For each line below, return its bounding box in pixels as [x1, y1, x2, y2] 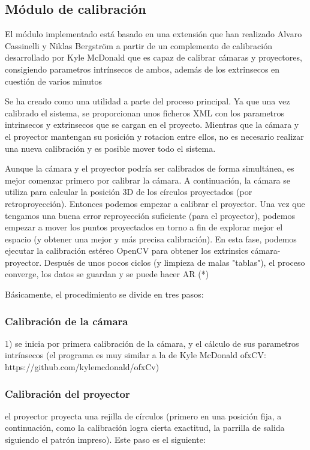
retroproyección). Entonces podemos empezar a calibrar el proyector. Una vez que [5, 197, 305, 209]
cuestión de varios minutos [5, 74, 103, 87]
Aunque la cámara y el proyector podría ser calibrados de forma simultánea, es [5, 162, 294, 175]
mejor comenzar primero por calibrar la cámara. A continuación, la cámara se [5, 173, 291, 186]
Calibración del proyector [5, 386, 130, 401]
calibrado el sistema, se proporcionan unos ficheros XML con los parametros [5, 106, 285, 119]
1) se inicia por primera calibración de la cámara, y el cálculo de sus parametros [5, 337, 299, 349]
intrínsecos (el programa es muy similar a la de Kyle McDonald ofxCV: [5, 349, 266, 361]
